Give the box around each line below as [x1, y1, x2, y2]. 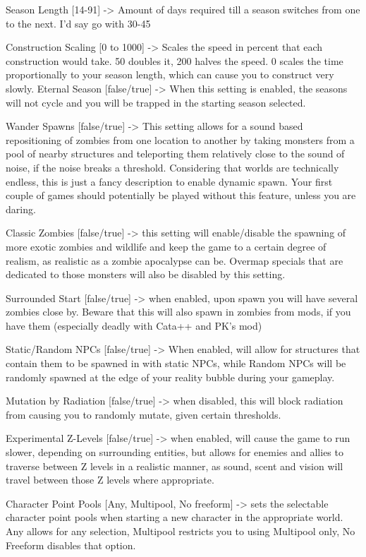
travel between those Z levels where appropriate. [6, 472, 214, 487]
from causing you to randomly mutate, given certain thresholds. [6, 407, 281, 421]
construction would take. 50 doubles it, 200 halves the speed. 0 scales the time [6, 53, 343, 68]
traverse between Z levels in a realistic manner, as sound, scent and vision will [6, 458, 343, 473]
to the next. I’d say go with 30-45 [6, 16, 151, 30]
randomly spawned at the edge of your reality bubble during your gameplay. [6, 369, 335, 384]
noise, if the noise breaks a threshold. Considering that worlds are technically [6, 160, 339, 174]
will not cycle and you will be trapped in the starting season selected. [6, 95, 306, 109]
